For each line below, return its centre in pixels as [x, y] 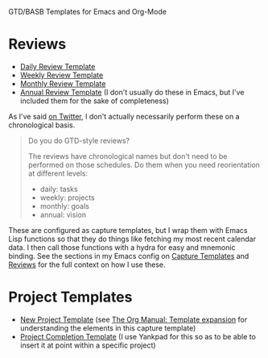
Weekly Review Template [62, 75]
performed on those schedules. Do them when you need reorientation [144, 164]
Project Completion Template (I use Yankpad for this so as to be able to [138, 336]
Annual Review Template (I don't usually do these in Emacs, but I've [132, 92]
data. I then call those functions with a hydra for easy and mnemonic [122, 247]
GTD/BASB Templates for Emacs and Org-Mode [88, 12]
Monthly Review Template [63, 83]
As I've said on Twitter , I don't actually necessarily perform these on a [124, 116]
